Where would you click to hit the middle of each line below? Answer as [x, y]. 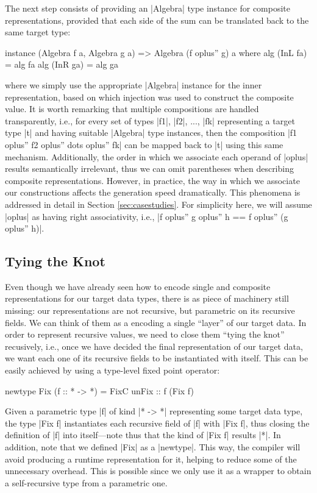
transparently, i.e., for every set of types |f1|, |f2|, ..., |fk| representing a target [150, 120]
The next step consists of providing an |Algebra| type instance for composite [148, 8]
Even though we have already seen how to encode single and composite [138, 286]
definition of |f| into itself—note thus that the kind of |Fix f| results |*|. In [143, 435]
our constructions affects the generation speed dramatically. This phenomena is [153, 192]
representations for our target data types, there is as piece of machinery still [147, 298]
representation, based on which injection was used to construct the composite [149, 97]
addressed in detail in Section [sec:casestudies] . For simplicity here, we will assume [158, 204]
